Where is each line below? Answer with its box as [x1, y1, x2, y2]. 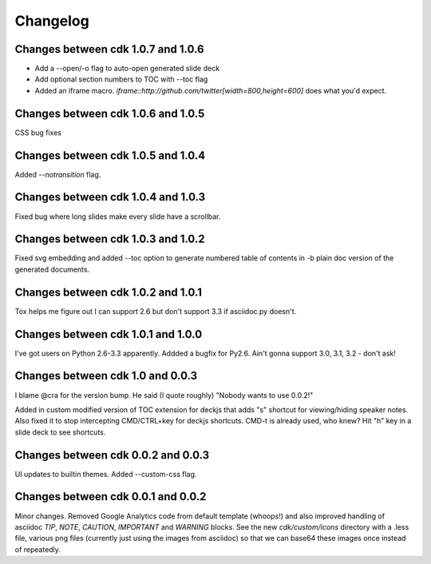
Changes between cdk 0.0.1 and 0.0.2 [14, 490, 207, 503]
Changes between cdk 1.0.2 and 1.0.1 [14, 285, 203, 299]
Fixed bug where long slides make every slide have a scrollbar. [14, 212, 221, 221]
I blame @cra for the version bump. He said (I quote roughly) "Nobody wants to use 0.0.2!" [14, 390, 314, 399]
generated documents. [14, 264, 90, 274]
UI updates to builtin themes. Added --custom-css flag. [14, 469, 197, 479]
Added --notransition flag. [14, 169, 101, 179]
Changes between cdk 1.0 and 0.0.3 [14, 369, 198, 383]
